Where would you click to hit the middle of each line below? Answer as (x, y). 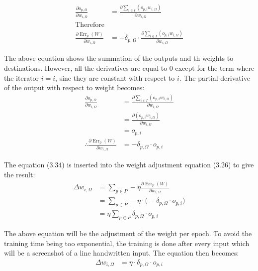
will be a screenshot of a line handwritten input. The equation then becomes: (122, 253)
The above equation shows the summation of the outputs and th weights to (119, 58)
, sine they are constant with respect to (115, 77)
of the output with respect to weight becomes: (74, 87)
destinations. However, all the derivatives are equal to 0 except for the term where (129, 68)
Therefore (90, 25)
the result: (20, 175)
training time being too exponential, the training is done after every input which (127, 243)
